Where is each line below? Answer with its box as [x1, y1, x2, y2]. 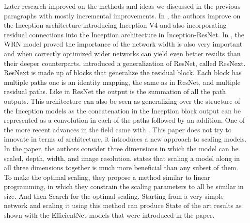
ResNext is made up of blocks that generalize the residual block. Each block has [4, 67, 242, 78]
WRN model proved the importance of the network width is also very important [4, 39, 243, 49]
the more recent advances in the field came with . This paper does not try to [4, 124, 232, 134]
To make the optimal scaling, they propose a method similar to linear [4, 172, 210, 182]
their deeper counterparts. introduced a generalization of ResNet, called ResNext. [4, 58, 246, 68]
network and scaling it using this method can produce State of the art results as [4, 200, 242, 210]
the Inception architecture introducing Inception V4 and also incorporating [4, 20, 227, 30]
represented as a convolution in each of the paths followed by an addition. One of [4, 115, 245, 125]
